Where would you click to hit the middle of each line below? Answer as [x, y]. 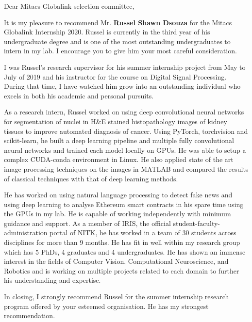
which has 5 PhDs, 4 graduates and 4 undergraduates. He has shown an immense [125, 251]
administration [26, 233]
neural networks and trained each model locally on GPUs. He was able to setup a [125, 150]
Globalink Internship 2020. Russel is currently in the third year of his [107, 32]
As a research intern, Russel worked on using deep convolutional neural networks [124, 112]
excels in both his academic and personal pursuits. [79, 95]
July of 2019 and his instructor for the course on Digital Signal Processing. [115, 76]
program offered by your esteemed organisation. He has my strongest [106, 306]
